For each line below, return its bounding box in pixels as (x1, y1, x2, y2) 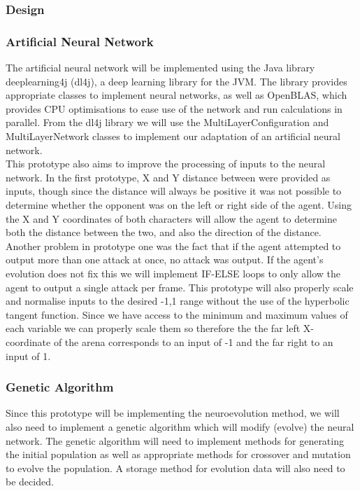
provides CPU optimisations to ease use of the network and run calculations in (6, 101, 343, 116)
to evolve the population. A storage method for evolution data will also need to (6, 460, 345, 475)
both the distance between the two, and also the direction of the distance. (6, 225, 322, 240)
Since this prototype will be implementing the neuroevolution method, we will (6, 406, 340, 420)
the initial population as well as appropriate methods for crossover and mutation (6, 447, 351, 462)
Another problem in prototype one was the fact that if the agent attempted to (6, 238, 341, 253)
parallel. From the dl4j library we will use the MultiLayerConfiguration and (6, 115, 329, 130)
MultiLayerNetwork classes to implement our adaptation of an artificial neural (6, 129, 340, 144)
